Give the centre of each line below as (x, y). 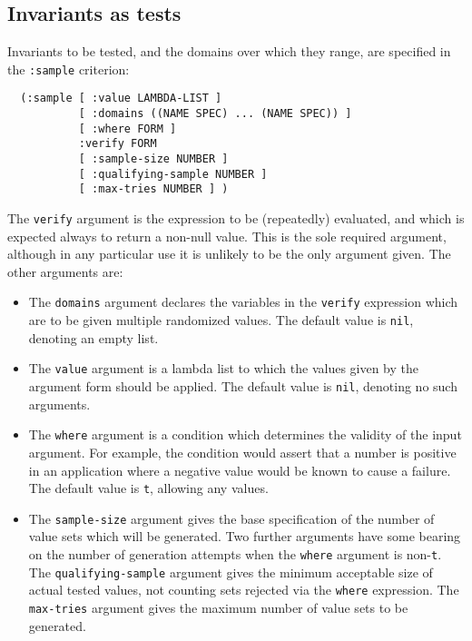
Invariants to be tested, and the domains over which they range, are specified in (229, 51)
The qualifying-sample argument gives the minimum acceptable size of (231, 572)
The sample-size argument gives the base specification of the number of (231, 518)
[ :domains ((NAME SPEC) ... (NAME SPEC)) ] (215, 114)
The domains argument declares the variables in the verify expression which (243, 302)
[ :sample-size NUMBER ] (153, 159)
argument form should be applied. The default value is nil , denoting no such (243, 386)
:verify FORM (118, 144)
